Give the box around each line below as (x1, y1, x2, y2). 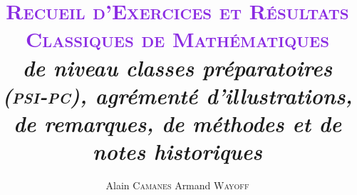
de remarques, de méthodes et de (13, 108, 342, 138)
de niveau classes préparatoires (22, 52, 333, 82)
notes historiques (93, 136, 262, 166)
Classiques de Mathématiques (26, 24, 329, 54)
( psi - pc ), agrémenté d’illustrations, (2, 80, 353, 110)
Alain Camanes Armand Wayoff (105, 178, 249, 193)
